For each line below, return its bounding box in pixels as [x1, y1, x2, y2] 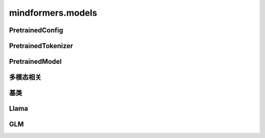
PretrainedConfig [9, 26, 63, 34]
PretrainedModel [9, 57, 62, 66]
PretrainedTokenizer [9, 42, 73, 50]
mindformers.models [9, 7, 98, 18]
